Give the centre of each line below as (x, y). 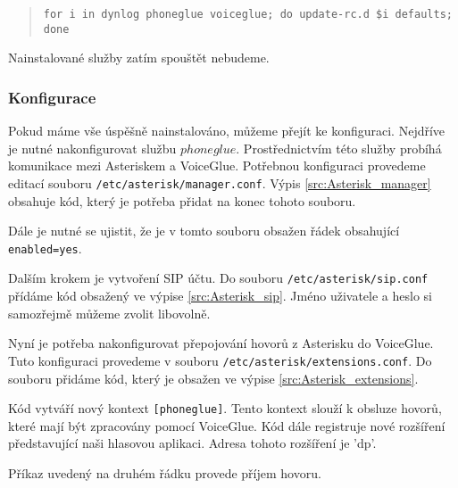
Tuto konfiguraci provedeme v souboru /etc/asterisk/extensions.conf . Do (220, 360)
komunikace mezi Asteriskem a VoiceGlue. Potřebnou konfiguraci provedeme (217, 165)
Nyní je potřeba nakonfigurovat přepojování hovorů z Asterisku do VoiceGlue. (221, 343)
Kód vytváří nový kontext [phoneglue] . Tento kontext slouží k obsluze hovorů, (225, 408)
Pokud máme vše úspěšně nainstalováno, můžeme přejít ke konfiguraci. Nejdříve (227, 131)
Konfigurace (52, 97)
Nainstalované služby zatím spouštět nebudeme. (139, 58)
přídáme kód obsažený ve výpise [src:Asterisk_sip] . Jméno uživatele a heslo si (220, 296)
